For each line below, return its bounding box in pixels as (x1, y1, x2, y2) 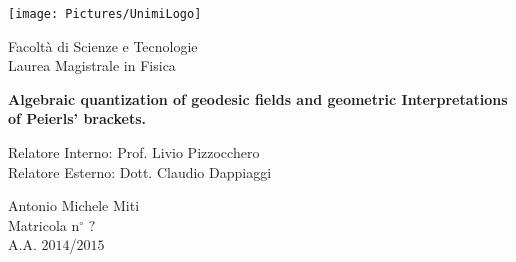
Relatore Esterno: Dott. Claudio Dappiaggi (8, 161, 272, 182)
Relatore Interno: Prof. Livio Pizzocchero (8, 142, 260, 163)
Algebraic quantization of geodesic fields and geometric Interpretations (8, 88, 508, 109)
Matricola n (8, 214, 80, 235)
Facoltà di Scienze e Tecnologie (8, 35, 198, 56)
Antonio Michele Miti (8, 195, 140, 216)
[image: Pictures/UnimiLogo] (8, 7, 202, 21)
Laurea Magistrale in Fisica (8, 55, 176, 76)
